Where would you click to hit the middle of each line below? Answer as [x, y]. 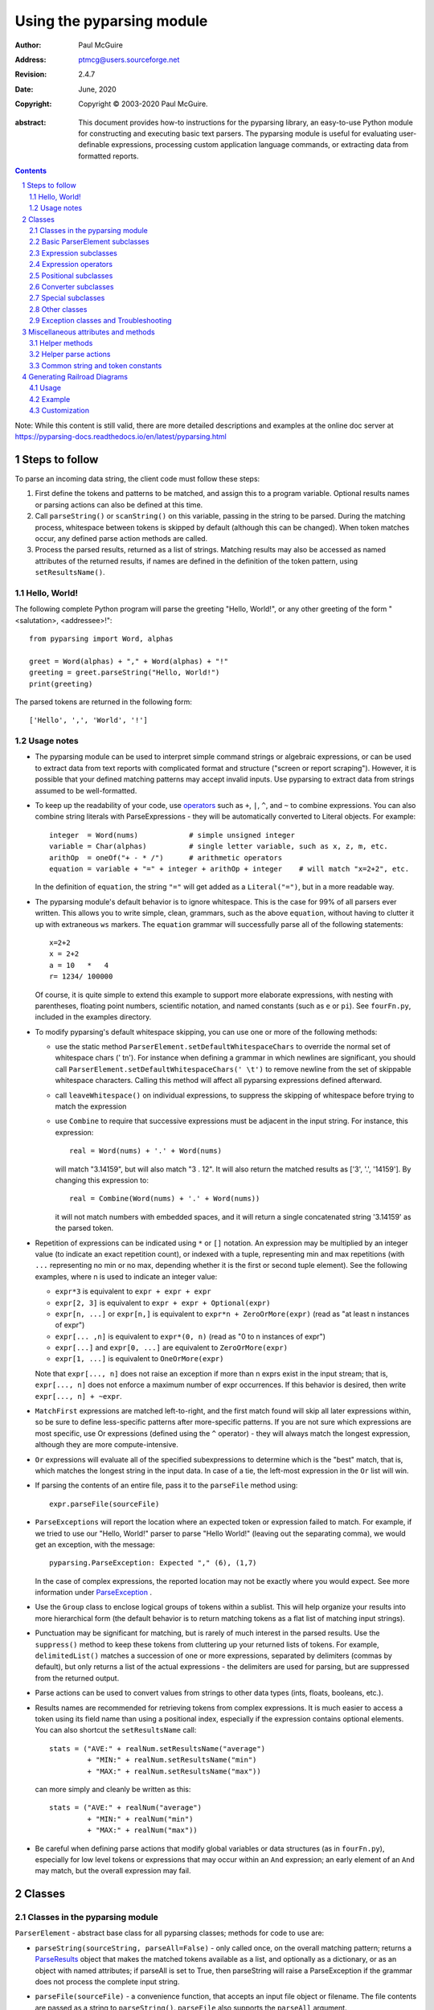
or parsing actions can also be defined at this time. [119, 505]
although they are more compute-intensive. [106, 1445]
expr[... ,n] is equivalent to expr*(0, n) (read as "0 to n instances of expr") [190, 1336]
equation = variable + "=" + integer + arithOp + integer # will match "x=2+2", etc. [229, 869]
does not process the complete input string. [107, 1982]
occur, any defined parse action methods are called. [121, 538]
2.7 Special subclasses [67, 298]
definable [94, 145]
